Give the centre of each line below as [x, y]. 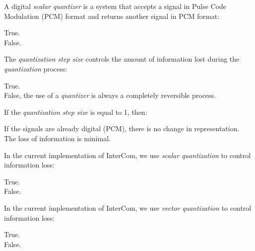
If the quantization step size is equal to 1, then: [76, 112]
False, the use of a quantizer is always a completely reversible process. [110, 95]
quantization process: [36, 68]
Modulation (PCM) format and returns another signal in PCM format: [112, 16]
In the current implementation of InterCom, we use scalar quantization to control [127, 155]
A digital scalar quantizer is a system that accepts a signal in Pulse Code [115, 6]
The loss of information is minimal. [57, 138]
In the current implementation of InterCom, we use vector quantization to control [128, 208]
